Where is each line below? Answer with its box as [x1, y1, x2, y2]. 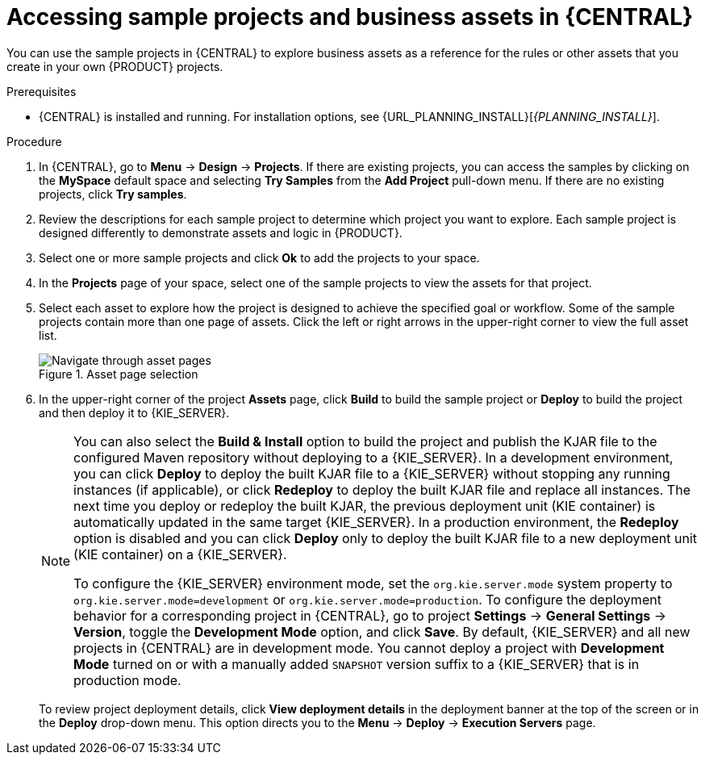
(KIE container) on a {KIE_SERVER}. [73, 546, 287, 562]
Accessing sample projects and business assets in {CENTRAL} [6, 3, 694, 31]
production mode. [73, 671, 181, 688]
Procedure [6, 134, 62, 148]
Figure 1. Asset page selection [39, 366, 198, 381]
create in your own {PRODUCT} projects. [6, 59, 223, 73]
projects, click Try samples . [39, 186, 187, 201]
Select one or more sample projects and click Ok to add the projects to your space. [39, 250, 480, 265]
